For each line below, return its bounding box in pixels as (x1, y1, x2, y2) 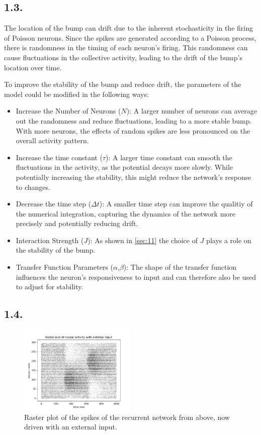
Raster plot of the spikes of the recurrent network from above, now (24, 411, 230, 422)
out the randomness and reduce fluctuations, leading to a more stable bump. (16, 115, 252, 126)
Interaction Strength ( (16, 235, 84, 245)
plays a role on (206, 235, 251, 245)
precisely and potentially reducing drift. (16, 218, 138, 229)
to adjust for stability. (16, 281, 83, 292)
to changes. (16, 181, 50, 192)
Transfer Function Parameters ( (16, 262, 114, 272)
